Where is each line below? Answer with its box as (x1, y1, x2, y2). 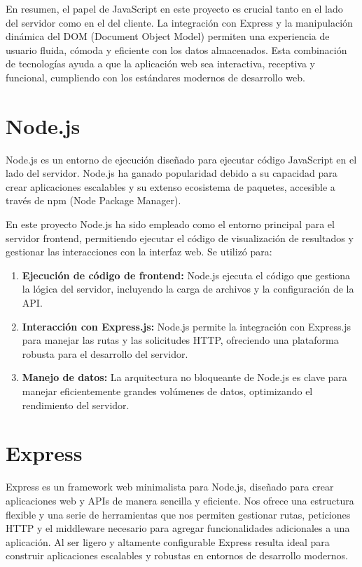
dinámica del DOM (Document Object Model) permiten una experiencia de (6, 29, 330, 44)
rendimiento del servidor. (22, 397, 130, 412)
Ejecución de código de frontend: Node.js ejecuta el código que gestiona (22, 267, 351, 282)
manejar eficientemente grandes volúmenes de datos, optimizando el (22, 384, 313, 398)
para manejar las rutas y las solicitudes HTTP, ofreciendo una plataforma (22, 333, 339, 347)
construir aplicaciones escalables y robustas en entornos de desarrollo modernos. (6, 548, 349, 563)
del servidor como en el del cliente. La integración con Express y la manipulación (6, 15, 353, 29)
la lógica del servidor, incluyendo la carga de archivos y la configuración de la (22, 281, 354, 296)
